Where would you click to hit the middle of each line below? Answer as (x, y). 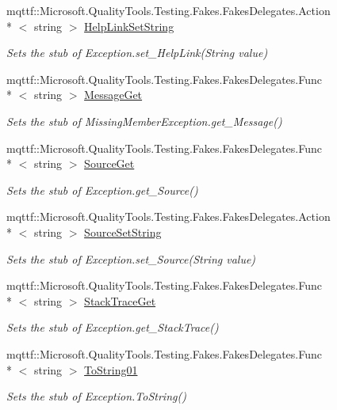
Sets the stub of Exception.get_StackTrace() (113, 327)
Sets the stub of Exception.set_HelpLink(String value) (137, 53)
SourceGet (109, 163)
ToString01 (111, 369)
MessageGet (113, 95)
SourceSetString (123, 232)
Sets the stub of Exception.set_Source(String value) (131, 258)
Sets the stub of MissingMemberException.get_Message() (144, 121)
